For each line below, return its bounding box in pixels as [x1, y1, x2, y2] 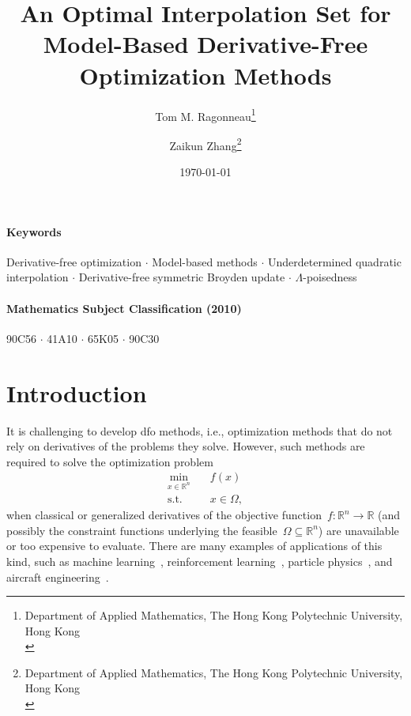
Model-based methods [152, 253, 258, 269]
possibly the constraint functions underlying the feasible [6, 522, 277, 538]
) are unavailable [318, 522, 399, 538]
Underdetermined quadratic [268, 253, 402, 269]
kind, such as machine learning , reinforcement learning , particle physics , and [6, 552, 393, 569]
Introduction [6, 376, 147, 409]
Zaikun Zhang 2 [169, 134, 242, 153]
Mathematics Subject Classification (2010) [6, 300, 242, 316]
